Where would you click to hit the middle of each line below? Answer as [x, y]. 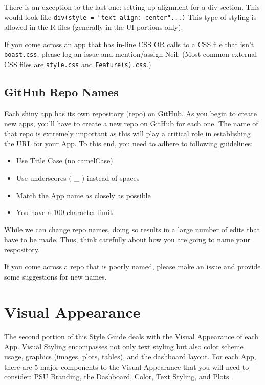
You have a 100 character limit [64, 212]
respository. [22, 249]
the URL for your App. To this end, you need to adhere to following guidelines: [129, 143]
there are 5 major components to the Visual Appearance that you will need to [127, 366]
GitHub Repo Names [61, 92]
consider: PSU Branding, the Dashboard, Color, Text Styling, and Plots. [118, 377]
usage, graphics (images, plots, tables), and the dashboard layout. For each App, [130, 356]
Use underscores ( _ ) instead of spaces [78, 177]
